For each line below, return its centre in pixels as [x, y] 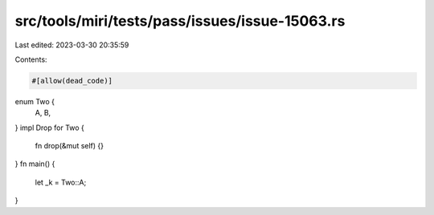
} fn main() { [35, 164]
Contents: [31, 59]
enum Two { [35, 101]
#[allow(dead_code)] [72, 81]
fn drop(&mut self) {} [70, 146]
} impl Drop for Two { [49, 128]
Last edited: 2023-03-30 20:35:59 [72, 45]
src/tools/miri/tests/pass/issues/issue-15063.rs [180, 21]
